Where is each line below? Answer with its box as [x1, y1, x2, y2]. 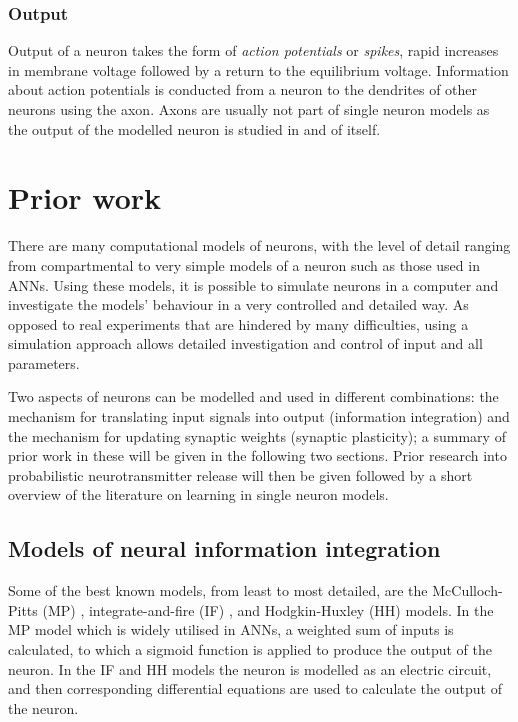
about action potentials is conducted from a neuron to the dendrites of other [8, 79, 478, 100]
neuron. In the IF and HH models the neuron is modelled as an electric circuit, [8, 658, 492, 679]
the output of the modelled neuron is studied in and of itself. [8, 118, 381, 139]
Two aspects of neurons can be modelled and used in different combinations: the [8, 386, 499, 407]
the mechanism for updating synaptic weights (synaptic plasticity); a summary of [8, 425, 506, 446]
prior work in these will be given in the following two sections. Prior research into [8, 445, 507, 466]
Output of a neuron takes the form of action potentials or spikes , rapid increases [8, 40, 499, 61]
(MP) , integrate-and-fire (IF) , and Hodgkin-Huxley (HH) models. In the [42, 599, 494, 620]
